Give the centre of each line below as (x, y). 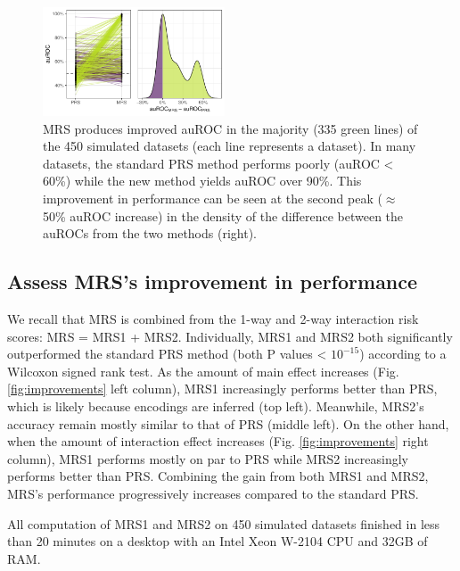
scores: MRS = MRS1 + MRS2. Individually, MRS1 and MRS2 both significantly (230, 336)
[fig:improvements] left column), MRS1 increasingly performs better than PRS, (222, 389)
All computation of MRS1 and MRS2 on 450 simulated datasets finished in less (224, 523)
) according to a (403, 354)
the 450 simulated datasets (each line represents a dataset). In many (230, 146)
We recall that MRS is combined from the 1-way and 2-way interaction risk (213, 319)
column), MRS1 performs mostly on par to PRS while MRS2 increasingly (208, 458)
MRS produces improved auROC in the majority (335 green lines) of (230, 128)
